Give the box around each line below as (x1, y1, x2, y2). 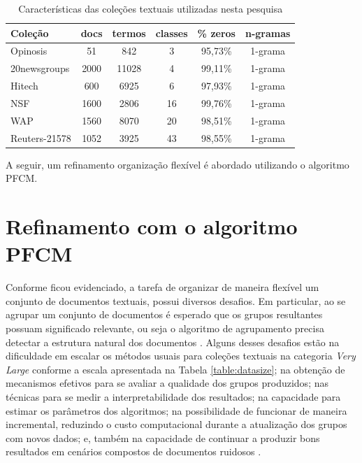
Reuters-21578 (10, 130, 71, 145)
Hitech (10, 78, 38, 93)
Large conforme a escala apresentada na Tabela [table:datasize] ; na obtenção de (6, 362, 345, 376)
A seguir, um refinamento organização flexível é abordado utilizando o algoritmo (6, 157, 349, 171)
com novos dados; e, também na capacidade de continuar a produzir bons (6, 430, 320, 445)
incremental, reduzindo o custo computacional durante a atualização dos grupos (6, 417, 347, 432)
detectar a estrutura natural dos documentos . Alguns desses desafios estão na (6, 334, 340, 349)
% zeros (197, 25, 236, 40)
